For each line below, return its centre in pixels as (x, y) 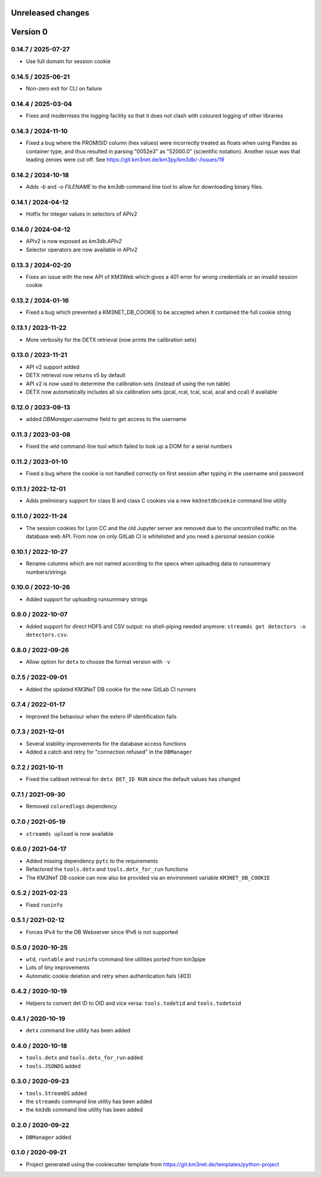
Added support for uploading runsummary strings (87, 599)
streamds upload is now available (70, 833)
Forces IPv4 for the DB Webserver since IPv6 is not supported (102, 932)
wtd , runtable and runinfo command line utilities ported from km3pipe (116, 959)
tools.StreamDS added (56, 1093)
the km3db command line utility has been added (84, 1110)
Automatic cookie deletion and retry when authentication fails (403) (109, 976)
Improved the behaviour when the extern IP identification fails (101, 716)
